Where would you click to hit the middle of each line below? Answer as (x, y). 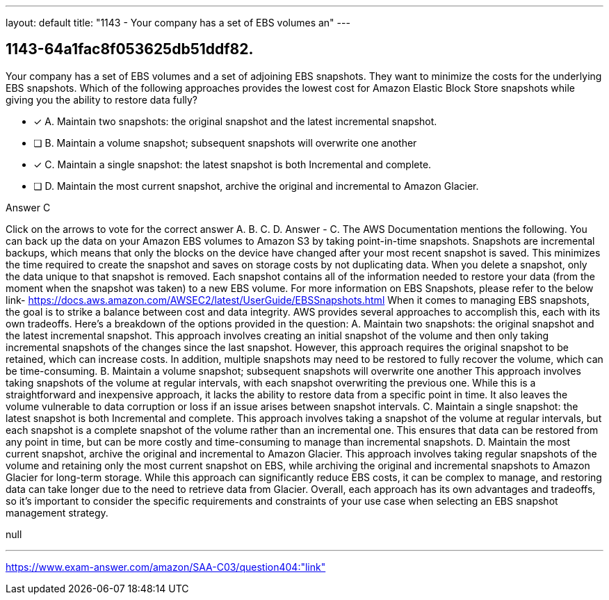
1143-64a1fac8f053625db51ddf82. (130, 49)
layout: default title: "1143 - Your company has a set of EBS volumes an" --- (178, 23)
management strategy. (57, 512)
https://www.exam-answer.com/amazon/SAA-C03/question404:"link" (166, 567)
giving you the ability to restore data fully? (102, 99)
